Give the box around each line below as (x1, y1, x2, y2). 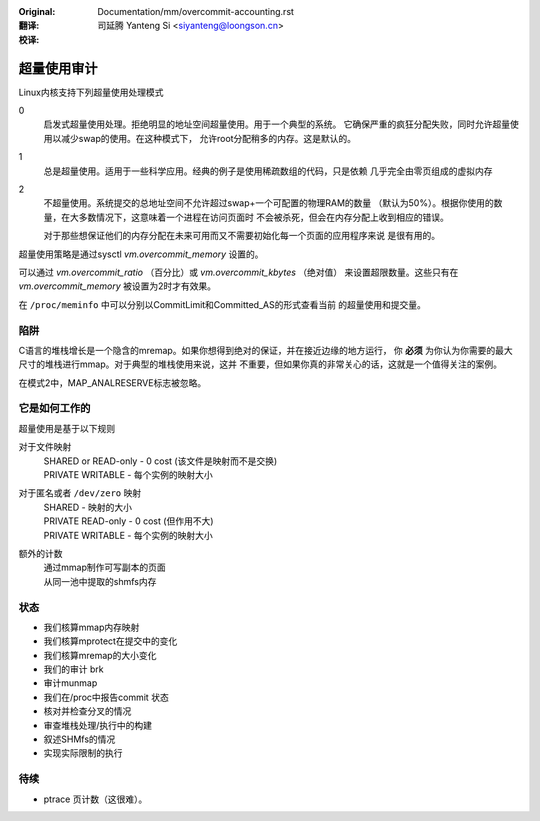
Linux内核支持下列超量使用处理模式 (18, 86, 164, 98)
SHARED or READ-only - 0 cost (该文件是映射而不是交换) (43, 455, 278, 467)
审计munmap (43, 677, 98, 689)
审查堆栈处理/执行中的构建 (43, 719, 153, 731)
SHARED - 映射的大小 (43, 501, 132, 513)
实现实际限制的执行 (43, 747, 123, 759)
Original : (18, 6, 56, 17)
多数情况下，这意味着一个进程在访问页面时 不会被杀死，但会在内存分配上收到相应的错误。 (78, 211, 449, 223)
